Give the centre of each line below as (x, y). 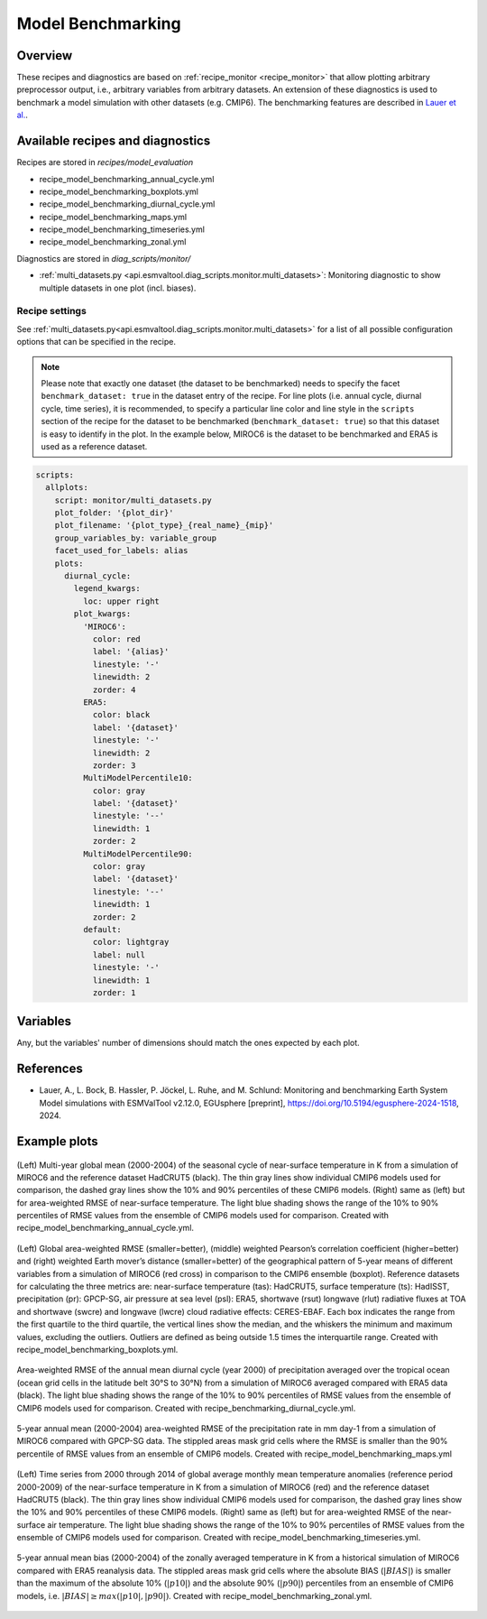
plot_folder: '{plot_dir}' (115, 513)
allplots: (67, 488)
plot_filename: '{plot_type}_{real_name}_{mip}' (164, 525)
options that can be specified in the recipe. (96, 342)
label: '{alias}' (131, 652)
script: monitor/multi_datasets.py (133, 500)
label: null (119, 955)
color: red (117, 639)
